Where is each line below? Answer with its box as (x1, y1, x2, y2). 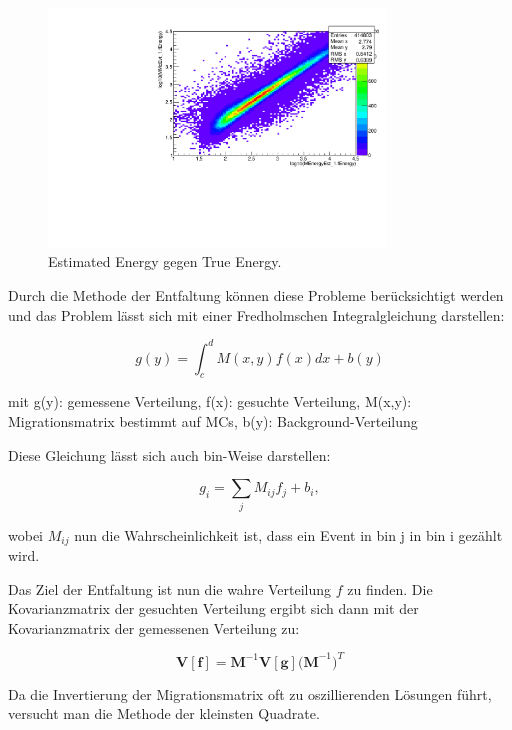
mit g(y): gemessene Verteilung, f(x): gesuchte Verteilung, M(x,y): (8, 391, 412, 412)
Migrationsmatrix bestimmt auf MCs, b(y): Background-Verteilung (8, 410, 418, 431)
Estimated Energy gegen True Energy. (48, 251, 282, 272)
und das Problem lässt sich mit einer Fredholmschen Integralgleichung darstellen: (8, 304, 505, 325)
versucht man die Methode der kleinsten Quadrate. (8, 703, 320, 724)
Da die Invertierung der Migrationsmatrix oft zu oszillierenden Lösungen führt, (8, 683, 492, 704)
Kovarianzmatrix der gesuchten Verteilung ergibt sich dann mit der (8, 598, 419, 619)
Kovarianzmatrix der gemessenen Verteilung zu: (8, 617, 300, 638)
